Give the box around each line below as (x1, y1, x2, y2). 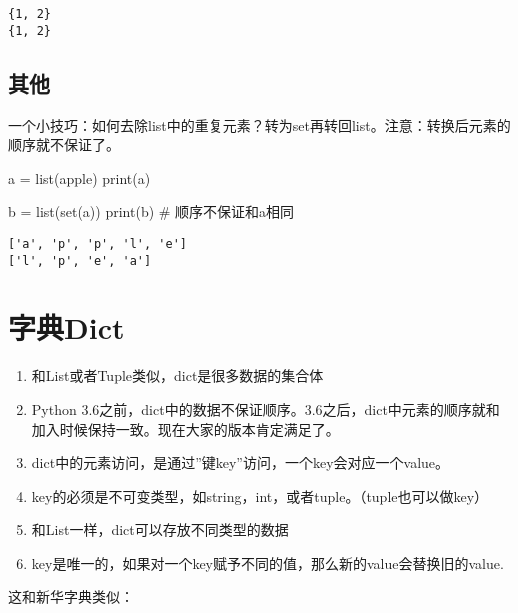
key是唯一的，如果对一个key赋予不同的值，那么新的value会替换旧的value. (31, 552, 504, 573)
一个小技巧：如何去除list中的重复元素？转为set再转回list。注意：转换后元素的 (8, 114, 511, 135)
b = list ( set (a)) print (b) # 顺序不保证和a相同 (8, 201, 295, 222)
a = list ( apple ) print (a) (8, 167, 151, 188)
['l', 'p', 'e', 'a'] (8, 253, 152, 268)
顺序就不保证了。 (8, 134, 120, 155)
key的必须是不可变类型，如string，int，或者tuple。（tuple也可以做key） (31, 485, 489, 506)
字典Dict (8, 307, 125, 348)
